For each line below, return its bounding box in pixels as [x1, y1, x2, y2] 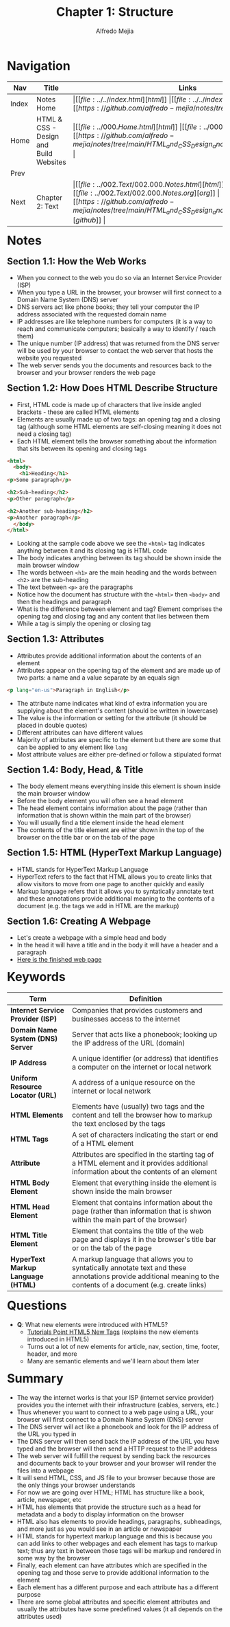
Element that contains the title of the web [72, 1226, 204, 1236]
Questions [7, 1298, 67, 1313]
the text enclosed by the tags [72, 1119, 166, 1129]
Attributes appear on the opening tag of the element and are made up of [16, 666, 221, 674]
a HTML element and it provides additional [72, 1158, 208, 1168]
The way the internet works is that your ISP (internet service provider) [16, 1393, 214, 1401]
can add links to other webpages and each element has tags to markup [16, 1539, 218, 1547]
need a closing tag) [16, 430, 72, 438]
